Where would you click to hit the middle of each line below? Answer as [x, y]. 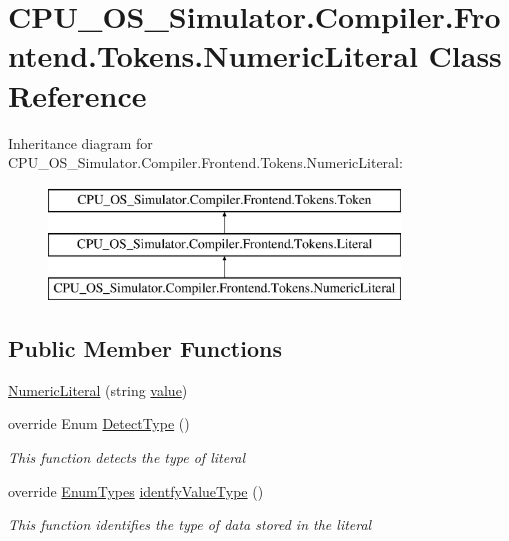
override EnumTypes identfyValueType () [136, 490]
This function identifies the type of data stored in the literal [190, 524]
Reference [77, 94]
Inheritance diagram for [80, 142]
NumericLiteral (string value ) [98, 389]
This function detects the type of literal [127, 457]
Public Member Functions [145, 348]
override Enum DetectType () [99, 423]
